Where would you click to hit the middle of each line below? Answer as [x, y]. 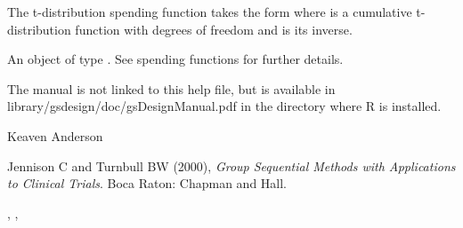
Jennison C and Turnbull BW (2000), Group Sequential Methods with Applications [231, 165]
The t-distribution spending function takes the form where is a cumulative [210, 12]
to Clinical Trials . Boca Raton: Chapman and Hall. [147, 183]
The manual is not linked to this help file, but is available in [171, 88]
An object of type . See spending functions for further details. [175, 59]
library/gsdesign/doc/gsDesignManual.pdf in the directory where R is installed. [224, 106]
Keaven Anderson [55, 135]
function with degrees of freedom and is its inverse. [214, 29]
